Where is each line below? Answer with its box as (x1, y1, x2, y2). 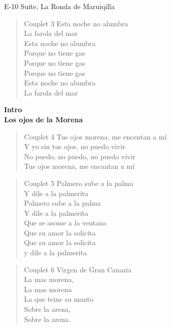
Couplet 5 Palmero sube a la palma (24, 177, 134, 188)
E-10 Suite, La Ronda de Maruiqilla (4, 1, 115, 11)
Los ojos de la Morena (4, 114, 83, 124)
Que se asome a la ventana (24, 217, 106, 228)
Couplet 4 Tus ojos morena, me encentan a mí (24, 131, 167, 142)
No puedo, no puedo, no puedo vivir (24, 151, 136, 161)
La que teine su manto (24, 294, 93, 304)
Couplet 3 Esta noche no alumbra (24, 18, 128, 28)
